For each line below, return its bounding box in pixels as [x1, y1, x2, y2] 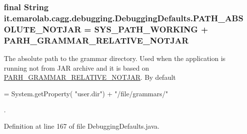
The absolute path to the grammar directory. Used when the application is [4, 53, 226, 63]
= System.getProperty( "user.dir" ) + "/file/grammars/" [4, 88, 168, 98]
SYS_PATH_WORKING [94, 23, 198, 35]
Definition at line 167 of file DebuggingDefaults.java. [4, 120, 160, 131]
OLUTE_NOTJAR [4, 23, 81, 35]
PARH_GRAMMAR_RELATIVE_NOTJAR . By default [4, 72, 176, 82]
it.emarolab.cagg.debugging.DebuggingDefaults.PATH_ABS [4, 12, 244, 24]
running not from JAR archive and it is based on [4, 62, 149, 73]
